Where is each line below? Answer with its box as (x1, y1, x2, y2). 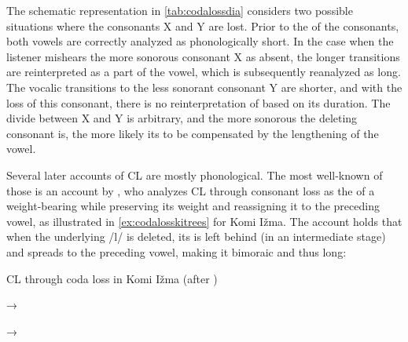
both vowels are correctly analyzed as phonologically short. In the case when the (6, 33, 394, 49)
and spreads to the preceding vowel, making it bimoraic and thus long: (6, 243, 347, 260)
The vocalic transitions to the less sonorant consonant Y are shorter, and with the (6, 78, 402, 95)
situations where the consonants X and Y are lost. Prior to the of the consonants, (6, 17, 399, 34)
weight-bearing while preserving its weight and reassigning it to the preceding (6, 198, 380, 214)
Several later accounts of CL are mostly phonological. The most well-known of (6, 166, 383, 183)
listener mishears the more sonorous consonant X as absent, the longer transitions (6, 48, 400, 64)
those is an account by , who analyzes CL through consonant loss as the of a (6, 182, 375, 198)
